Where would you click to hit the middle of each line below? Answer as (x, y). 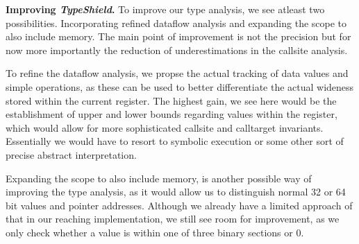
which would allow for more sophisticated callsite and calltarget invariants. (165, 127)
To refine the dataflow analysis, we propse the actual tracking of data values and (177, 73)
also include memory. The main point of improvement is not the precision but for (178, 36)
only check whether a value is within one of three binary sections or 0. (155, 232)
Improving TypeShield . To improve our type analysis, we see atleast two (165, 9)
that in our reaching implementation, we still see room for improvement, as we (173, 219)
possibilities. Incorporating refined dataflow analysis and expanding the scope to (176, 23)
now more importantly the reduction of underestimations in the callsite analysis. (177, 50)
